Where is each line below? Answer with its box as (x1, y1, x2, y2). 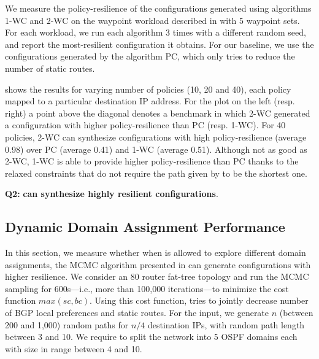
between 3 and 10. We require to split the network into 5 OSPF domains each (5, 330, 298, 343)
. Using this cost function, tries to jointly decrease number (90, 294, 309, 307)
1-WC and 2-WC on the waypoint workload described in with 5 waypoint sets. (5, 14, 300, 26)
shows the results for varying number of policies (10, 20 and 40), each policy (5, 82, 291, 95)
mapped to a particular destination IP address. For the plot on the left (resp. (5, 95, 295, 107)
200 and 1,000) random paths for (5, 318, 129, 331)
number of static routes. (5, 61, 95, 74)
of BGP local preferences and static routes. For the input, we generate (5, 306, 269, 319)
